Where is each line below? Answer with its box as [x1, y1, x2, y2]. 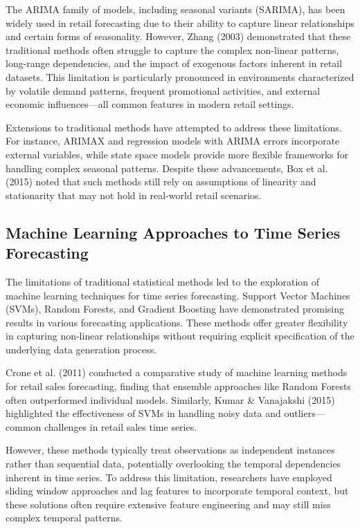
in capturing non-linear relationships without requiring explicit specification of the [6, 328, 354, 343]
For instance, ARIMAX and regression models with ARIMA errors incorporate [6, 133, 340, 148]
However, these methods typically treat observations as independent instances [6, 443, 335, 457]
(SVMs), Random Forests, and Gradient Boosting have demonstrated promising [6, 301, 344, 316]
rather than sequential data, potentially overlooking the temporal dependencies [6, 456, 341, 471]
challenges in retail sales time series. [44, 419, 197, 434]
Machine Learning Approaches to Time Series [6, 221, 341, 243]
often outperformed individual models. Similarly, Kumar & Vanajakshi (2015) [6, 392, 335, 407]
